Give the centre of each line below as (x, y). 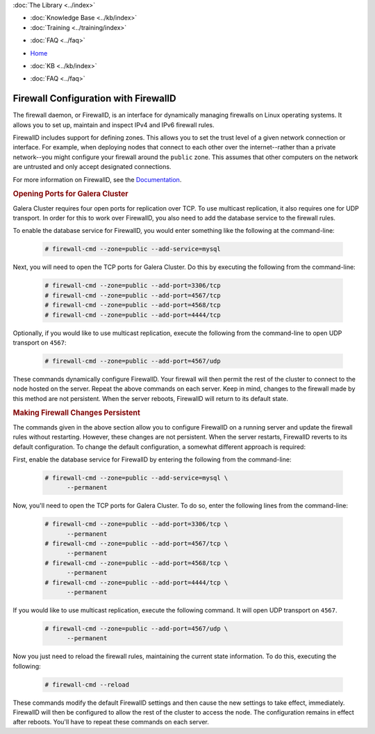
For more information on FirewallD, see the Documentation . (97, 179)
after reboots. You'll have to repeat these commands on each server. (111, 722)
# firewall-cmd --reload (87, 684)
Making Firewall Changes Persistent (76, 413)
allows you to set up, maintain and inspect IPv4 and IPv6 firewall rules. (114, 124)
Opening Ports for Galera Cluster (70, 194)
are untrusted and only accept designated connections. (92, 167)
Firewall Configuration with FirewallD (94, 98)
